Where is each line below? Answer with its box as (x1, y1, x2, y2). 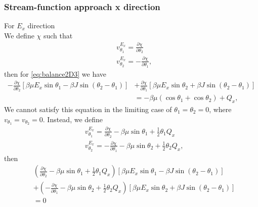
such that (43, 30, 73, 40)
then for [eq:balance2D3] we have (4, 68, 107, 79)
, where (209, 104, 232, 115)
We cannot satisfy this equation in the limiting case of (4, 104, 172, 115)
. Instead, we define (42, 114, 103, 124)
